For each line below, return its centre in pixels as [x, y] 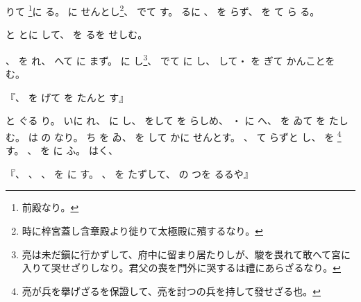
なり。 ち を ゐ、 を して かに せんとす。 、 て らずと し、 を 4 [198, 135]
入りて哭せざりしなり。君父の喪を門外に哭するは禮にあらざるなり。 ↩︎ [181, 268]
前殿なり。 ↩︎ [50, 207]
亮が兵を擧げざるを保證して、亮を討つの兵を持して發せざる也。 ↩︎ [171, 291]
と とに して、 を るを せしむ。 [77, 34]
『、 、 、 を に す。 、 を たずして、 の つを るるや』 [129, 173]
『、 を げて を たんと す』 [67, 97]
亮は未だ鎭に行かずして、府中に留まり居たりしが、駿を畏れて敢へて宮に [186, 254]
